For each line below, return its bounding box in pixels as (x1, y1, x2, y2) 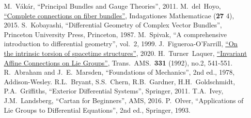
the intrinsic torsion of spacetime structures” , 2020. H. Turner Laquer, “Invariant (4, 48, 247, 58)
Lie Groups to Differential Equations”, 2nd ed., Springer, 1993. (4, 105, 190, 115)
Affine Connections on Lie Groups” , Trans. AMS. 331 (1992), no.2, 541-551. (4, 57, 233, 67)
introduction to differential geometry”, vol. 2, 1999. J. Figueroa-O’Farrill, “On (4, 39, 238, 49)
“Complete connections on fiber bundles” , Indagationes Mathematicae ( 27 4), (4, 10, 234, 20)
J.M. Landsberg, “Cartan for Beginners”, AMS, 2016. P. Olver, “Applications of (4, 95, 244, 105)
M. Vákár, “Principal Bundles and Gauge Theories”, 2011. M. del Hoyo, (4, 1, 221, 11)
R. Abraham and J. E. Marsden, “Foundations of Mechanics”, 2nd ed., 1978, (4, 67, 235, 77)
